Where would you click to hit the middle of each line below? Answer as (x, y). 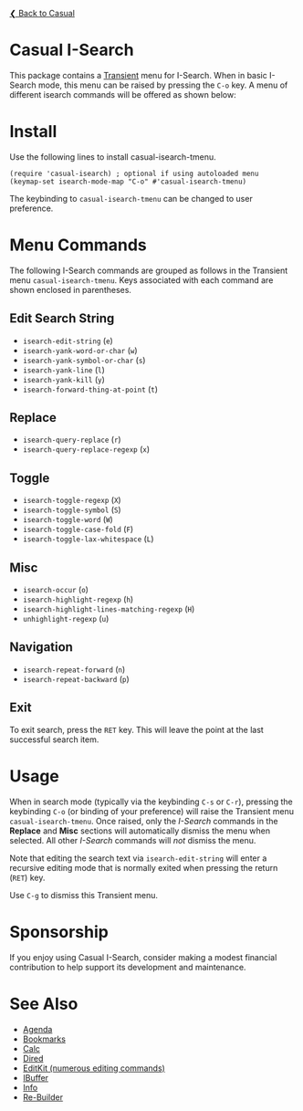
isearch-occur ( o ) (56, 590)
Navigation (41, 647)
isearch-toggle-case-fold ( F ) (78, 529)
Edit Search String (62, 319)
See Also (44, 1004)
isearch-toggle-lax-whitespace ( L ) (88, 539)
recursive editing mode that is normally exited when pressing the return (144, 867)
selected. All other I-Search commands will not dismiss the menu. (133, 840)
